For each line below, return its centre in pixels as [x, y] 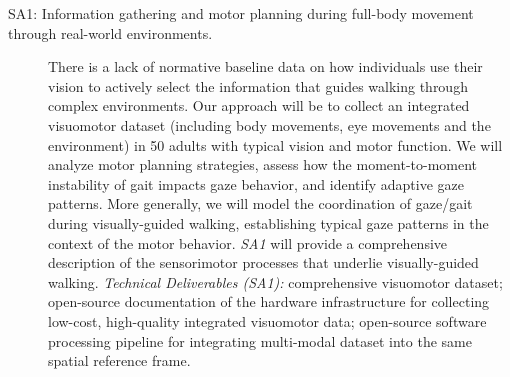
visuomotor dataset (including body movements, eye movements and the [269, 124]
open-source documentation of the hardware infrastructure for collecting [269, 301]
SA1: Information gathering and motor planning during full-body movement [241, 13]
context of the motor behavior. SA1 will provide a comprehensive [248, 242]
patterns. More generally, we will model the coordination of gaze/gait [260, 203]
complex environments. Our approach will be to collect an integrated [259, 105]
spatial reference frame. [119, 360]
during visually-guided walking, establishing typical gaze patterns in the [268, 222]
